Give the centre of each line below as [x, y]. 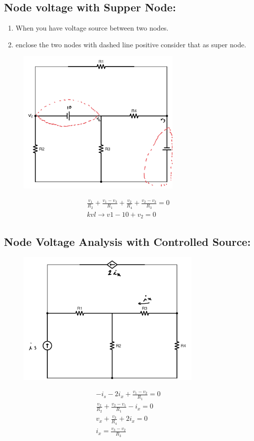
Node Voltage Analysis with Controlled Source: [127, 241]
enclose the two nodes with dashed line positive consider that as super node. [131, 44]
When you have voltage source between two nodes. [92, 28]
